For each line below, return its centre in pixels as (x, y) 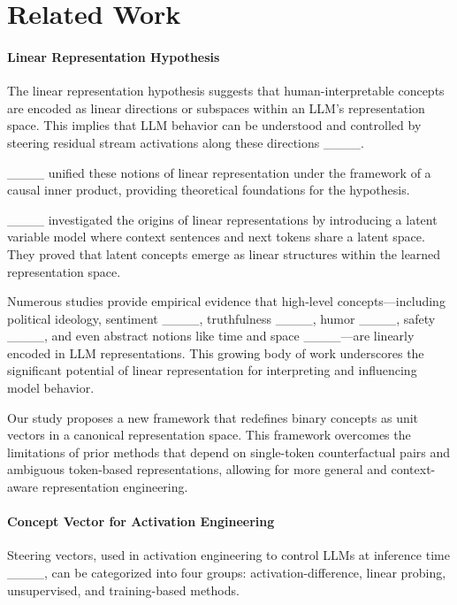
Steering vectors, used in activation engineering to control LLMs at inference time (228, 555)
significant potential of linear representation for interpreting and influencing (212, 370)
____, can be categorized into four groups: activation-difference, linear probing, (227, 573)
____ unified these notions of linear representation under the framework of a (219, 172)
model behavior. (51, 388)
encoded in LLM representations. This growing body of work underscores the (216, 352)
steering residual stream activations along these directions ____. (186, 142)
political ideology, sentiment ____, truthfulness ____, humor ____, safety (221, 318)
